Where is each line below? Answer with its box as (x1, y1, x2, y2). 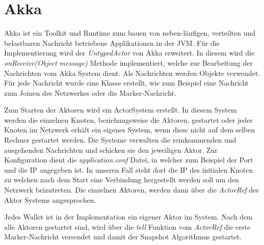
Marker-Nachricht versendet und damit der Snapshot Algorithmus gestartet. (4, 231, 242, 242)
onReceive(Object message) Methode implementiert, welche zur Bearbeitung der (4, 57, 253, 68)
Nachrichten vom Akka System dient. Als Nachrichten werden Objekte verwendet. (4, 67, 260, 78)
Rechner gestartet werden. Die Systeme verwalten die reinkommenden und (4, 134, 236, 145)
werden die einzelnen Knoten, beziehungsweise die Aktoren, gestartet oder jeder (4, 114, 253, 125)
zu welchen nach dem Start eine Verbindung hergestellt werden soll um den (4, 174, 239, 185)
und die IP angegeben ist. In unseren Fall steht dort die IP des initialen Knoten (4, 164, 253, 175)
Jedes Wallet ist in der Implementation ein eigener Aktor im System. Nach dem (4, 211, 253, 222)
